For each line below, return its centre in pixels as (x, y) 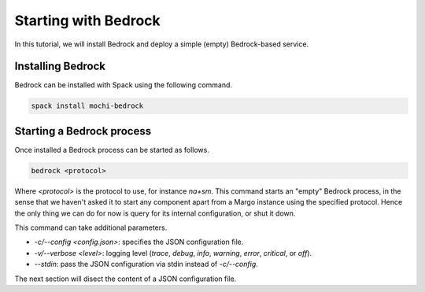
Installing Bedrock (60, 67)
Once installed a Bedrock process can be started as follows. (112, 150)
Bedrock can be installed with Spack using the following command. (123, 85)
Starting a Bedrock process (83, 131)
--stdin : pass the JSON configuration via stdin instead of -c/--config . (146, 264)
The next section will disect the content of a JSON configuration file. (126, 279)
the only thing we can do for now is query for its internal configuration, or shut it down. (155, 213)
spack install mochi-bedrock (87, 106)
